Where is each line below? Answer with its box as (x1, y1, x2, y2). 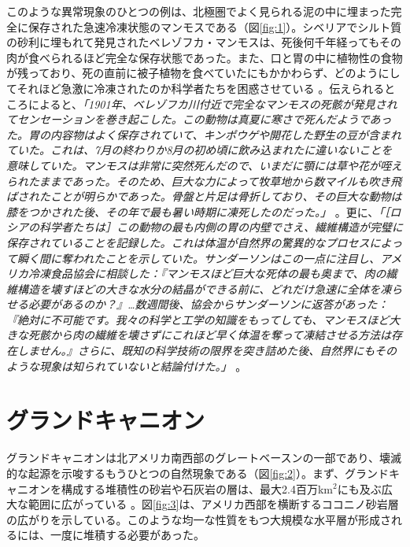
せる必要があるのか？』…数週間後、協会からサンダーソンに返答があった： (6, 296, 389, 312)
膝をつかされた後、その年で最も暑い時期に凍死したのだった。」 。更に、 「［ (6, 203, 390, 220)
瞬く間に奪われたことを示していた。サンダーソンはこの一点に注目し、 (17, 249, 380, 266)
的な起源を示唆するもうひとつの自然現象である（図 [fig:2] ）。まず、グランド (6, 464, 389, 481)
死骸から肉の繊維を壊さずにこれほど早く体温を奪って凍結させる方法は (28, 327, 392, 343)
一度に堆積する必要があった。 (50, 527, 205, 543)
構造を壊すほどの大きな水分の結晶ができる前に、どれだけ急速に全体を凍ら (17, 280, 403, 297)
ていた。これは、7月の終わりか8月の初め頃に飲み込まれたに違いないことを (6, 142, 393, 158)
